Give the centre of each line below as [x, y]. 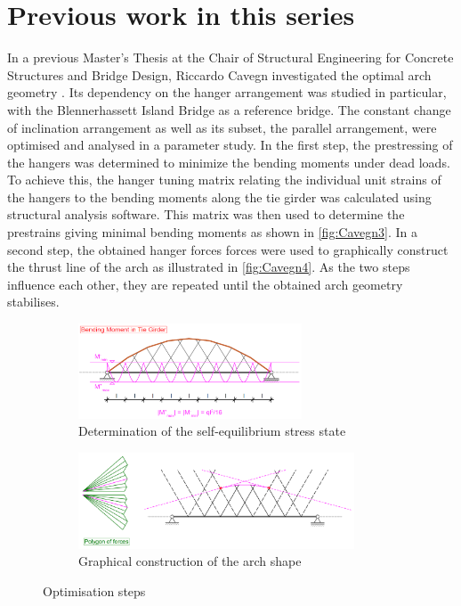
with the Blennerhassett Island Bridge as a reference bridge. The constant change [229, 109]
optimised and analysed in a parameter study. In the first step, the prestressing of [230, 145]
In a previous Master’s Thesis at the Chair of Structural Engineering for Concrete [230, 57]
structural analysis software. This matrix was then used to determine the [206, 214]
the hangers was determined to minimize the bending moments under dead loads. [229, 162]
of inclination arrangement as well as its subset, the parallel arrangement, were [222, 127]
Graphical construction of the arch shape [190, 561]
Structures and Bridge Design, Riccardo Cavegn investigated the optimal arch [219, 74]
